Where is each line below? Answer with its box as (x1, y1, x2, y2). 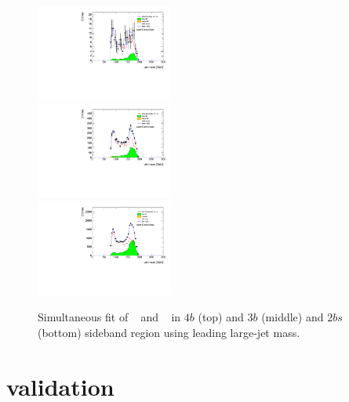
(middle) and (261, 309, 324, 325)
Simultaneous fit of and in (38, 309, 181, 325)
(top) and (198, 309, 244, 325)
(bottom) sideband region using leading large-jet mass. (38, 324, 300, 340)
